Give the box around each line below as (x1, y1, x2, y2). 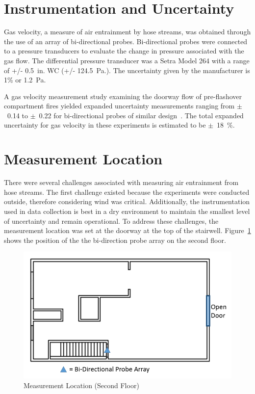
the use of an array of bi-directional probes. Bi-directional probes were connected (4, 36, 248, 46)
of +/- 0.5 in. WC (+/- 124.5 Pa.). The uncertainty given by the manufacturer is (4, 65, 250, 75)
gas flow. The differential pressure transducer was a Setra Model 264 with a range (4, 55, 250, 65)
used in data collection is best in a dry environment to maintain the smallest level (4, 206, 250, 216)
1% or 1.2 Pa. (4, 75, 46, 85)
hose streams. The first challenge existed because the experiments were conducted (4, 186, 250, 197)
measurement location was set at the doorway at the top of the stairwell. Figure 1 (4, 225, 251, 236)
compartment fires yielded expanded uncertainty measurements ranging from (4, 101, 235, 111)
